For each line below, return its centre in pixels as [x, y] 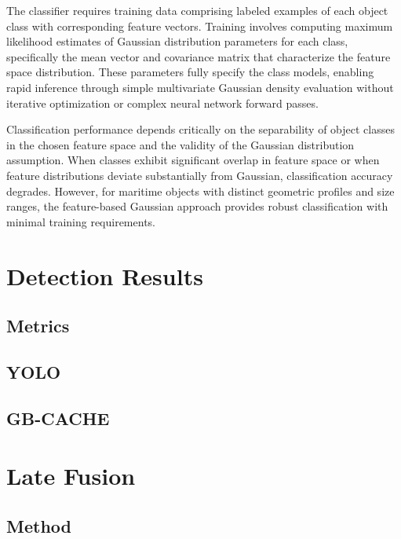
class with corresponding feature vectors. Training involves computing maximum [200, 26]
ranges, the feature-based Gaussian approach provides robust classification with [197, 206]
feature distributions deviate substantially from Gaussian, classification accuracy [200, 175]
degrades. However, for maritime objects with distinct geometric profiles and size [200, 191]
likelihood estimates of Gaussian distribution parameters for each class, [177, 41]
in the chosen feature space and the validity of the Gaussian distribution [180, 144]
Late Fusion [71, 476]
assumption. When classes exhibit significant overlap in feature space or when [193, 160]
